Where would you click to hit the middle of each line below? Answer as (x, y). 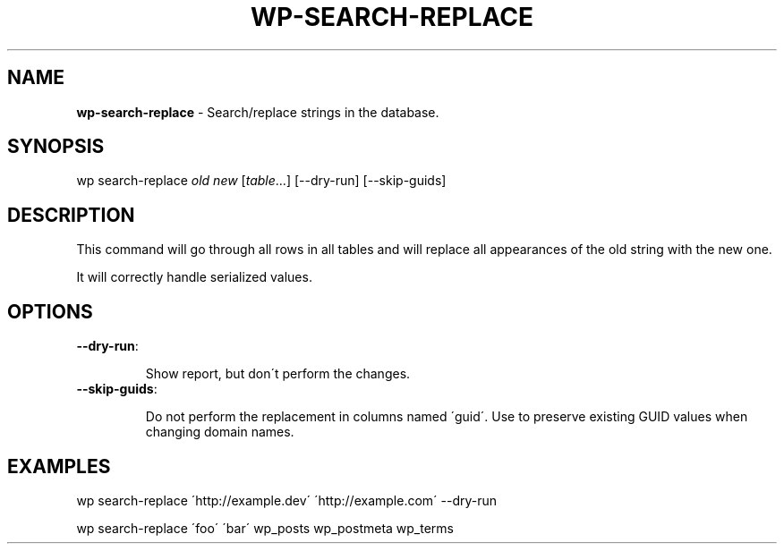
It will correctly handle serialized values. (194, 277)
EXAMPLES (59, 466)
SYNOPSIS (56, 147)
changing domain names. (220, 432)
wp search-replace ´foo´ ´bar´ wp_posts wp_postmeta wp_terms (265, 528)
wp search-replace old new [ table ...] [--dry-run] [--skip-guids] (261, 181)
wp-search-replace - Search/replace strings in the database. (258, 112)
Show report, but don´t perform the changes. (278, 374)
